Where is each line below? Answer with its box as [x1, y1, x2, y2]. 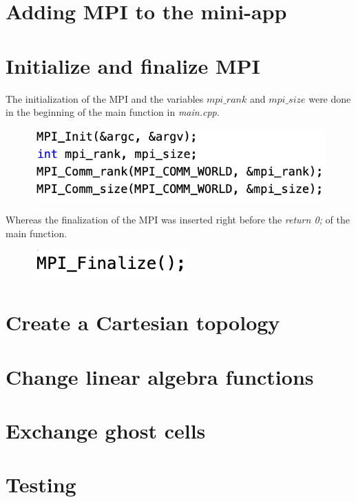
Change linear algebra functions [6, 362, 314, 390]
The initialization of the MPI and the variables [6, 91, 204, 106]
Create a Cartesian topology [6, 308, 280, 337]
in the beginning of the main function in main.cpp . [6, 105, 220, 119]
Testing [6, 470, 76, 499]
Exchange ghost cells [6, 416, 206, 444]
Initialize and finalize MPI [6, 51, 260, 79]
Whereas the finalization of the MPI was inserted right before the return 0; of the [6, 212, 350, 227]
